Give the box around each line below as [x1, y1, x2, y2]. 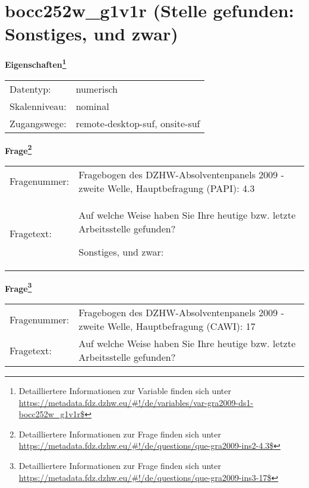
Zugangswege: [10, 116, 67, 130]
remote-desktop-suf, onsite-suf [75, 116, 200, 130]
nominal [75, 99, 109, 113]
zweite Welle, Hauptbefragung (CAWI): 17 [78, 319, 256, 333]
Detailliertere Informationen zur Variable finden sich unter [18, 385, 231, 397]
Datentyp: [10, 81, 51, 96]
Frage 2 [5, 142, 32, 156]
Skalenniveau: [10, 99, 67, 113]
